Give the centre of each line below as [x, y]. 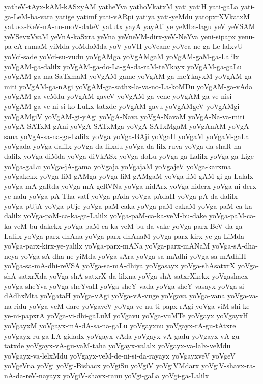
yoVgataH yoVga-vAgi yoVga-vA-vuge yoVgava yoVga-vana [133, 296]
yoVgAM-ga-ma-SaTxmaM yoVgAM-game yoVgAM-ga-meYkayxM [108, 76]
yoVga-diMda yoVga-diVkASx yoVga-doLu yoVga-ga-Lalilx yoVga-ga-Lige [139, 156]
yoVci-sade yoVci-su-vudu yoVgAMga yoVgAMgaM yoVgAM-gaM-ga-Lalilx [122, 56]
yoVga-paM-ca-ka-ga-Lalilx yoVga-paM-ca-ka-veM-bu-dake [115, 216]
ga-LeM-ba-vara [29, 16]
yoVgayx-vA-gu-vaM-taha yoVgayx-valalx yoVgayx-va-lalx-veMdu [128, 346]
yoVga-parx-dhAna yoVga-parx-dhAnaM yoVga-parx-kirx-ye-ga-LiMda [134, 236]
